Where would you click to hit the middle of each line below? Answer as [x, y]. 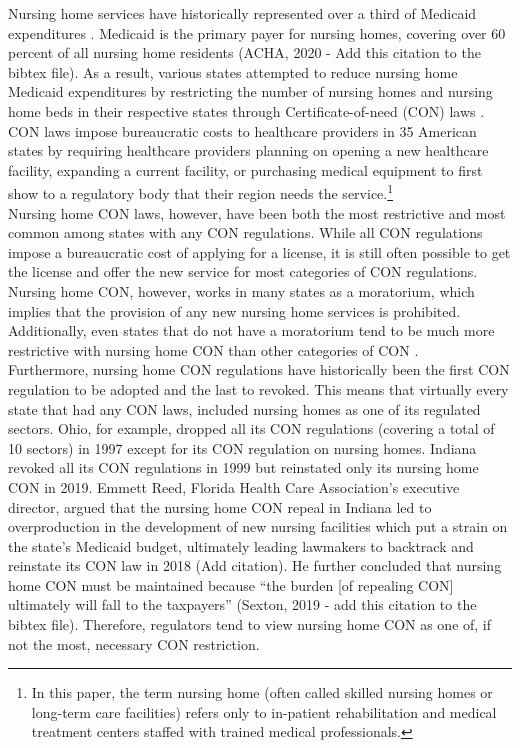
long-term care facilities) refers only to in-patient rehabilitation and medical [264, 711]
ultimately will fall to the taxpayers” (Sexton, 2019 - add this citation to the [242, 604]
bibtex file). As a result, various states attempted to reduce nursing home [233, 71]
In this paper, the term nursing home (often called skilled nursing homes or [262, 692]
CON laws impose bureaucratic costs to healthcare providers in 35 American [242, 130]
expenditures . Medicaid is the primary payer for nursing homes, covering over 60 [257, 32]
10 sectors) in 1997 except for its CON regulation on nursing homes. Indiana [242, 447]
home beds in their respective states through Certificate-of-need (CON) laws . [246, 110]
